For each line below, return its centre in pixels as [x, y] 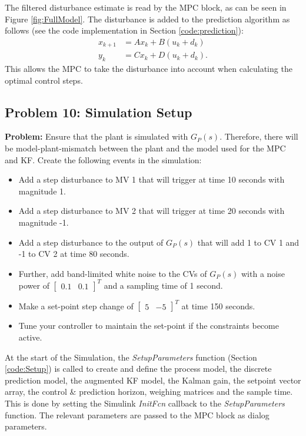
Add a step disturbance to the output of [91, 242]
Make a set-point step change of [76, 305]
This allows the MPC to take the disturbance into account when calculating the [149, 69]
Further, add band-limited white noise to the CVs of [113, 273]
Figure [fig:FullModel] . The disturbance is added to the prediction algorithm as [147, 19]
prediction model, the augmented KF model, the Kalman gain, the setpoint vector [153, 380]
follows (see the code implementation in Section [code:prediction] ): [124, 30]
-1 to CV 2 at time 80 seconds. [74, 254]
